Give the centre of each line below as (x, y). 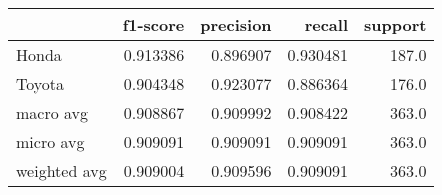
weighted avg (61, 170)
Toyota (40, 83)
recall (326, 24)
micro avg (50, 141)
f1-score (153, 24)
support (395, 24)
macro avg (52, 112)
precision (236, 24)
